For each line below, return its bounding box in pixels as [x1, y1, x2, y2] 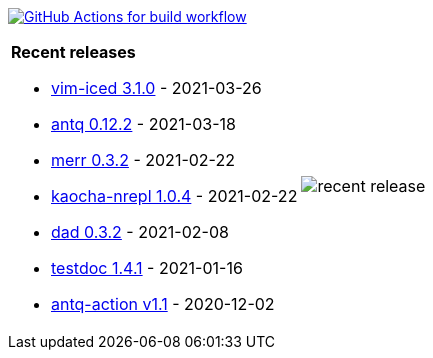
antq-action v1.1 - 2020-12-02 [51, 294, 275, 314]
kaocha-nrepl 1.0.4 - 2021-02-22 [51, 186, 298, 206]
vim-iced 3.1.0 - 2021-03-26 [51, 78, 262, 98]
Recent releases [11, 42, 136, 62]
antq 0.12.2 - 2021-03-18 [51, 114, 236, 134]
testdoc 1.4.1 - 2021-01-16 [51, 258, 243, 278]
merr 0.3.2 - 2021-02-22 [51, 150, 235, 170]
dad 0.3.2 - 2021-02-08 [51, 222, 229, 242]
